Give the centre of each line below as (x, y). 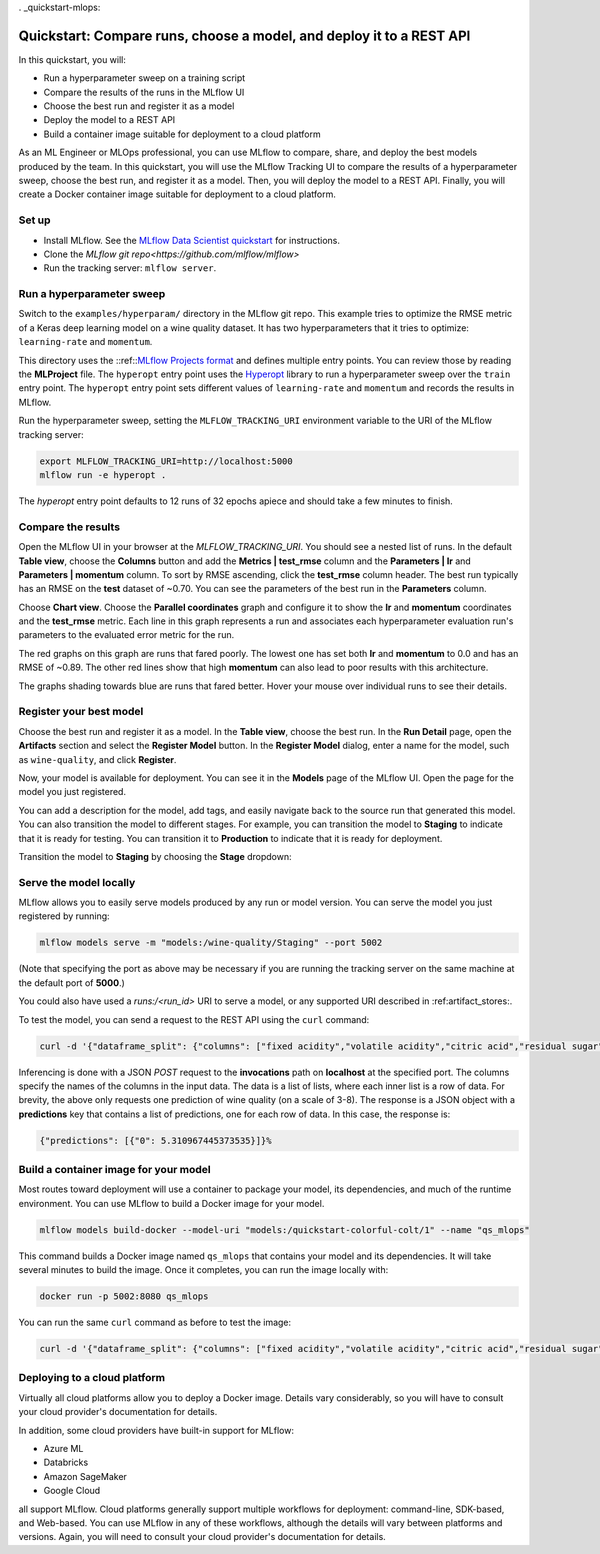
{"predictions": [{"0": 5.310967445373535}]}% (155, 1140)
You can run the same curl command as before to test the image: (155, 1322)
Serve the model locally (77, 882)
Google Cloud (72, 1491)
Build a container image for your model (115, 1170)
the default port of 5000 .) (71, 982)
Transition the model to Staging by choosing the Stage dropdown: (155, 856)
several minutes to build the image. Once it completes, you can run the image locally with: (203, 1270)
